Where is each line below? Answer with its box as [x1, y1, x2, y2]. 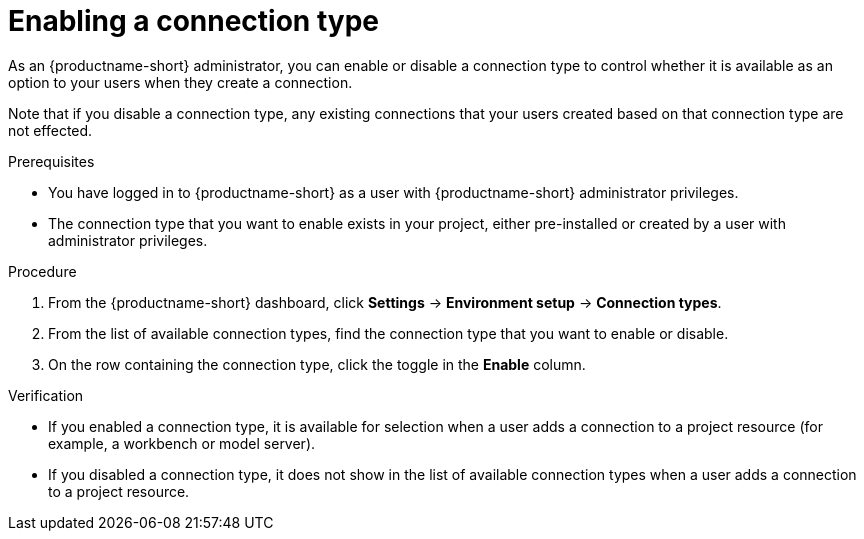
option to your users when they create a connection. [8, 73, 353, 91]
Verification [8, 386, 84, 404]
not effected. [8, 121, 93, 139]
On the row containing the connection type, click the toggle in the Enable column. [48, 355, 586, 373]
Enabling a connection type [8, 4, 379, 38]
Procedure [8, 262, 77, 280]
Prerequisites [8, 152, 95, 170]
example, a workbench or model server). [48, 434, 316, 452]
